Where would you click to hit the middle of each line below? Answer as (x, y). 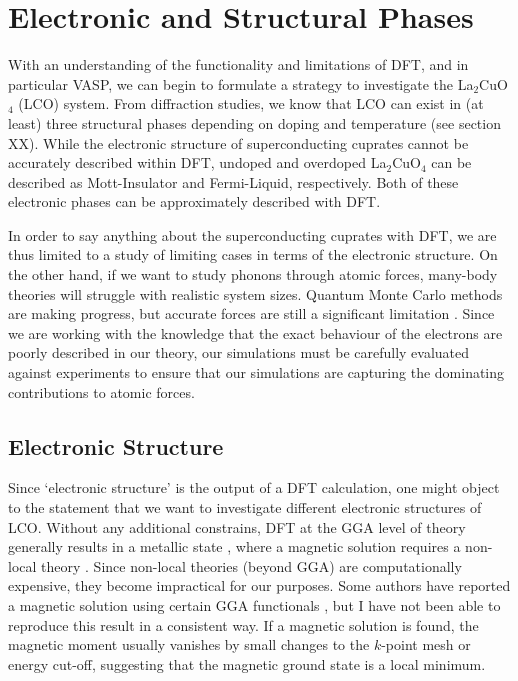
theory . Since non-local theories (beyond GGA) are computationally (251, 565)
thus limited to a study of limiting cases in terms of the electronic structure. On (253, 254)
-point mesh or (426, 644)
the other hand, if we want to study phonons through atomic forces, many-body (253, 274)
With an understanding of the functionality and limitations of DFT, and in (238, 64)
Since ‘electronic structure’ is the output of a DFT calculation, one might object (254, 487)
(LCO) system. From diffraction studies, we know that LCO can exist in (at (251, 103)
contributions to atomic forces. (101, 391)
